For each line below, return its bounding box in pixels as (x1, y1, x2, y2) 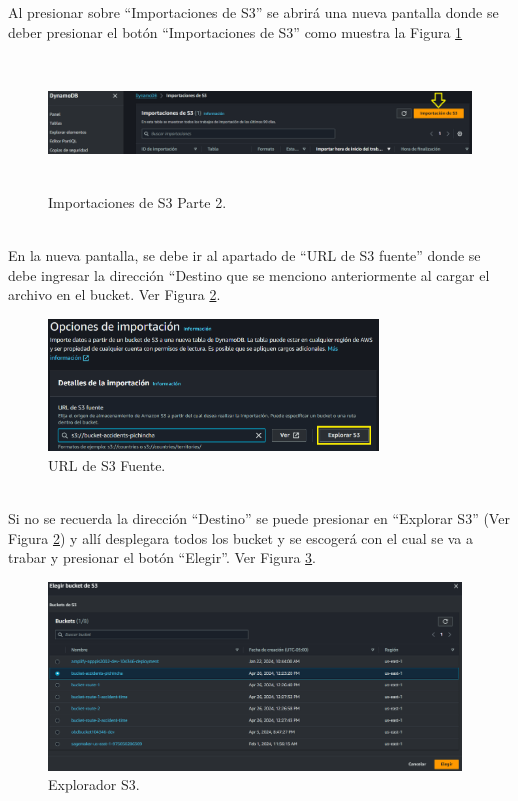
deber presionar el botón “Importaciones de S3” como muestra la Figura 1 (8, 21, 463, 42)
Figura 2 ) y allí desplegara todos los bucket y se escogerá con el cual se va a (8, 527, 474, 548)
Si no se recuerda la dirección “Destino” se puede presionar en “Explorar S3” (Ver (8, 508, 510, 529)
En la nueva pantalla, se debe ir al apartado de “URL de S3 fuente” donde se (8, 245, 481, 266)
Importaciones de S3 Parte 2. (48, 192, 227, 213)
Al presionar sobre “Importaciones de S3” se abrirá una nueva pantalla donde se (8, 2, 499, 22)
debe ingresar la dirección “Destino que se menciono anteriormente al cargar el (8, 264, 490, 285)
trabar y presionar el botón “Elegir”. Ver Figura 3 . (8, 547, 317, 568)
